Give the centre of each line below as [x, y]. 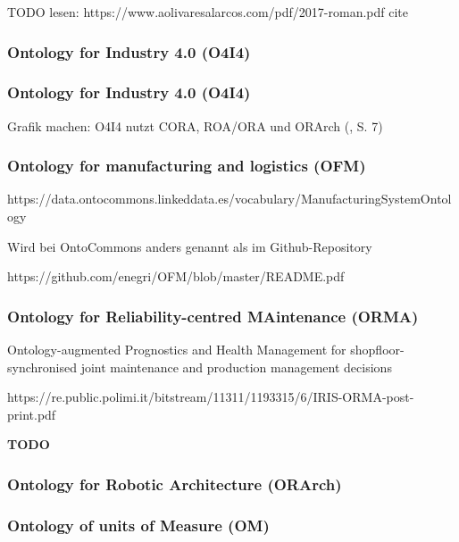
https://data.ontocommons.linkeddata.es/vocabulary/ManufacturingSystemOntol [229, 199]
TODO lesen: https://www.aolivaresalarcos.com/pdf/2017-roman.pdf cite [208, 12]
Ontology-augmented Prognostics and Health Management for [177, 350]
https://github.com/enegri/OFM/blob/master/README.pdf [176, 276]
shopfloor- [377, 350]
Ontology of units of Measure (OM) [138, 525]
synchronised [42, 367]
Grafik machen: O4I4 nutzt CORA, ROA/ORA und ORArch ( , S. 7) [195, 125]
